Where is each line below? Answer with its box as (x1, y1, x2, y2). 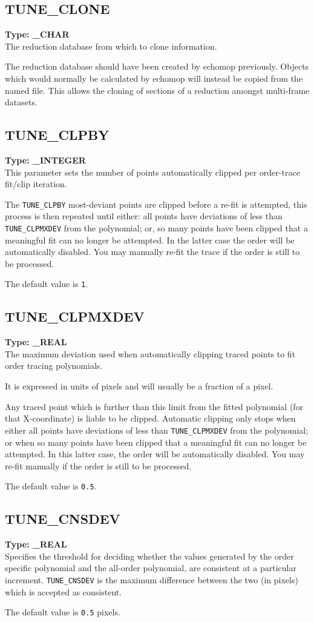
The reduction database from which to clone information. (5, 39, 217, 52)
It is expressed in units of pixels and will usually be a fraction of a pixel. (5, 380, 273, 392)
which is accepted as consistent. (5, 585, 122, 598)
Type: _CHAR (5, 28, 70, 41)
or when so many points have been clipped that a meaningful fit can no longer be (5, 435, 307, 448)
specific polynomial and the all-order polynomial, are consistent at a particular (5, 561, 296, 574)
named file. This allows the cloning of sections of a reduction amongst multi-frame (5, 84, 310, 96)
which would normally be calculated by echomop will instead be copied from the (5, 71, 303, 84)
